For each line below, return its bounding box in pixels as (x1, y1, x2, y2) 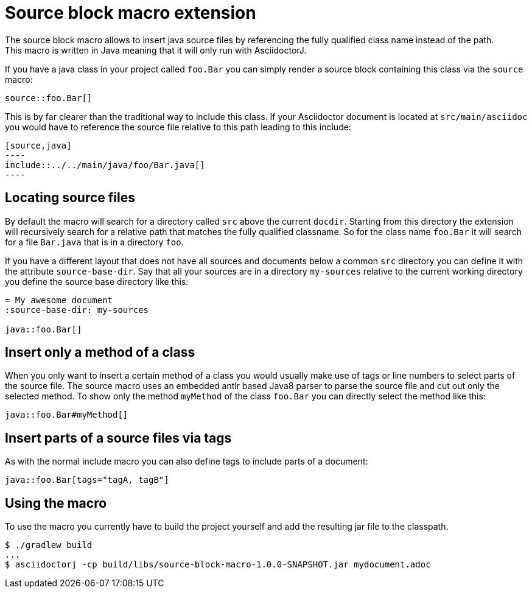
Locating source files (5, 190, 135, 206)
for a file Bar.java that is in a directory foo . (5, 236, 184, 247)
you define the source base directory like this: (5, 276, 189, 287)
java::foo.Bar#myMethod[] (5, 410, 128, 420)
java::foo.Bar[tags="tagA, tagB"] (5, 475, 169, 485)
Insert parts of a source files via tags (5, 430, 232, 446)
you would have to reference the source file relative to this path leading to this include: (5, 121, 351, 132)
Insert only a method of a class (5, 345, 195, 360)
